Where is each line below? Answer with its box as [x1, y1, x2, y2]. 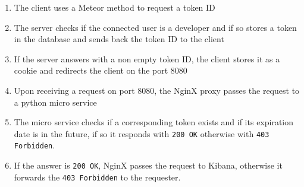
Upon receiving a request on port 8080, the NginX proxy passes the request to [14, 84, 300, 96]
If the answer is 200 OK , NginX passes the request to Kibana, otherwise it [14, 159, 283, 172]
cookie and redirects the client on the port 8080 [14, 64, 187, 77]
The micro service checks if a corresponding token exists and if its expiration [14, 116, 294, 128]
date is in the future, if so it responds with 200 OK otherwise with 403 [14, 127, 269, 140]
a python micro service [14, 96, 97, 108]
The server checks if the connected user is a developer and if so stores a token [14, 21, 297, 33]
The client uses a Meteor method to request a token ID [14, 1, 215, 13]
